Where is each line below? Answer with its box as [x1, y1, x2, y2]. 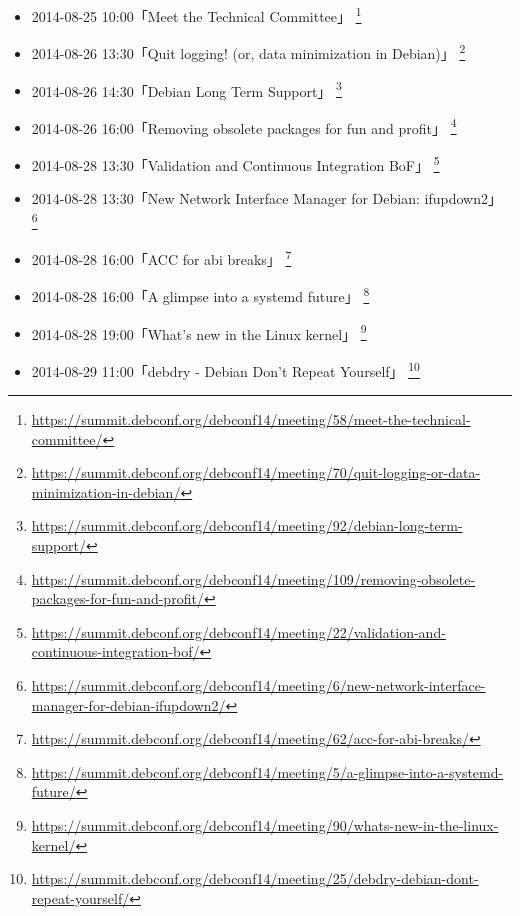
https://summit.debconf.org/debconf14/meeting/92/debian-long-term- [31, 515, 463, 536]
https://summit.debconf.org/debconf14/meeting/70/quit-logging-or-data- [31, 462, 481, 483]
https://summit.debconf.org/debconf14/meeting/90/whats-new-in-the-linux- [31, 815, 499, 835]
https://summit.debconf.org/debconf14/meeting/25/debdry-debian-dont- [31, 868, 479, 889]
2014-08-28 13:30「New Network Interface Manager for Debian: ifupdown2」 [31, 188, 502, 209]
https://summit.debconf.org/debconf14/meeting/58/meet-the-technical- [31, 409, 471, 430]
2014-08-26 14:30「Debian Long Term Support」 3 [31, 77, 342, 101]
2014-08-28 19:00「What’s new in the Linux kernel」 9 [31, 320, 367, 344]
